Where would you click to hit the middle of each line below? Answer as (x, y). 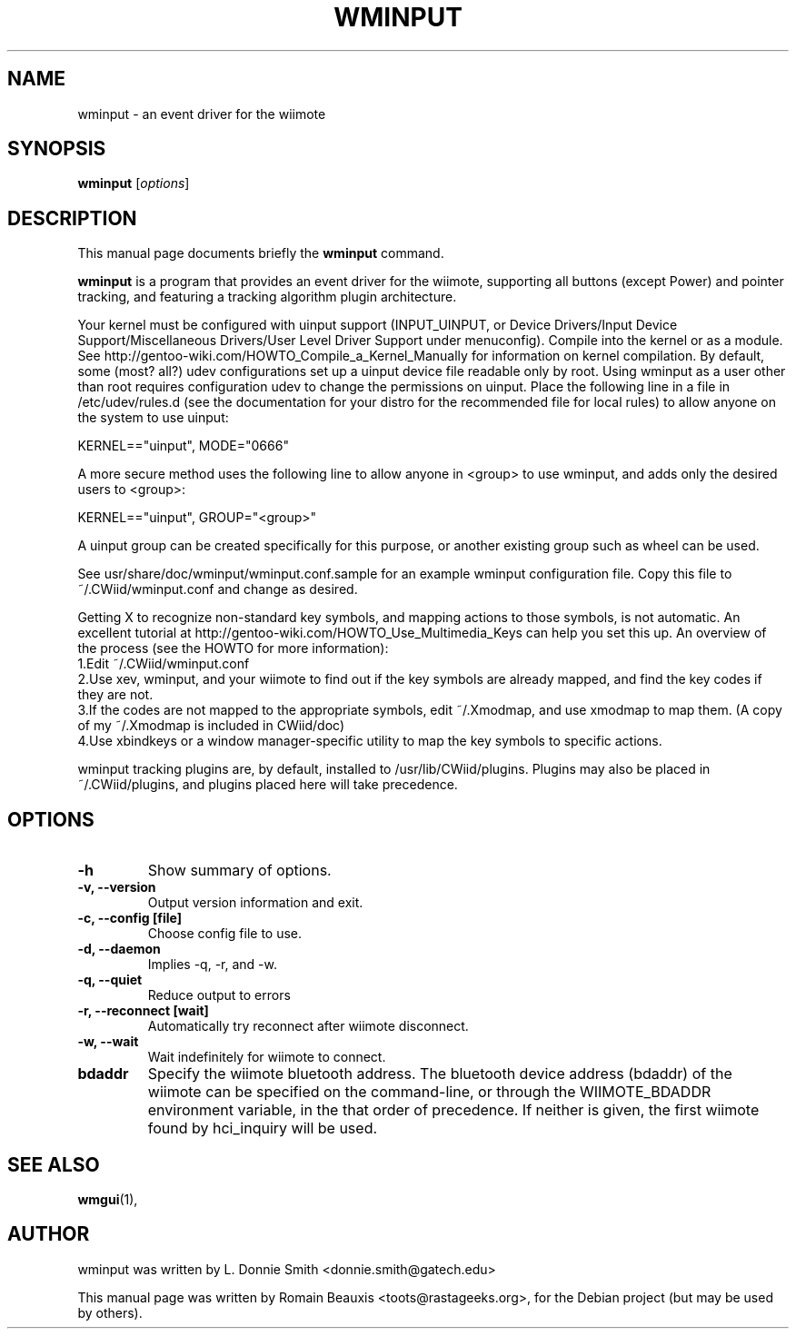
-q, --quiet (110, 980)
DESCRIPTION (72, 218)
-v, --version (117, 887)
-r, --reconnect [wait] (143, 1011)
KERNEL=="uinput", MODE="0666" (183, 446)
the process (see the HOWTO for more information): (233, 648)
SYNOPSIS (57, 149)
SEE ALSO (54, 1164)
